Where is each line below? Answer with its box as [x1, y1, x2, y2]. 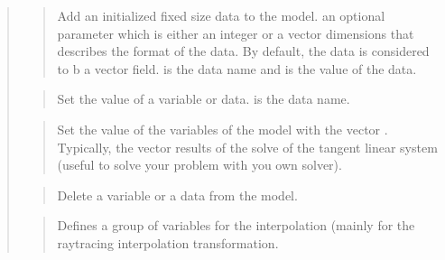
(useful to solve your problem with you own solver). [57, 155, 342, 174]
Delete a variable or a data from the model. [57, 185, 298, 204]
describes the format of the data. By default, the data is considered [57, 42, 430, 60]
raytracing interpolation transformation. [57, 233, 279, 252]
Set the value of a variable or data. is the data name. [57, 89, 350, 108]
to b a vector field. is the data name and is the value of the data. [57, 59, 417, 78]
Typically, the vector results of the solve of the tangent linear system [57, 137, 438, 156]
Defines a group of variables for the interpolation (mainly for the [57, 216, 415, 235]
